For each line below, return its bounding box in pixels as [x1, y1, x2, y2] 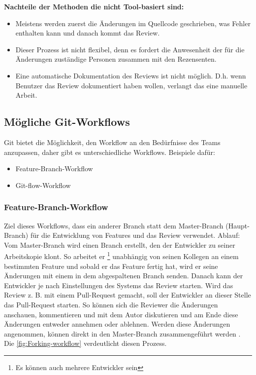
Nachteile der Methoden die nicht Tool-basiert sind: [4, 1, 184, 11]
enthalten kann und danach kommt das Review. [15, 28, 160, 38]
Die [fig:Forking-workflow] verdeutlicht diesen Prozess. [4, 338, 167, 348]
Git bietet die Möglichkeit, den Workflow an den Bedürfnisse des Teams [4, 137, 221, 147]
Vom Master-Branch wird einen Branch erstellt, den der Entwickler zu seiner [4, 239, 235, 250]
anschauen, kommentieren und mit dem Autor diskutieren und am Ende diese [4, 309, 238, 319]
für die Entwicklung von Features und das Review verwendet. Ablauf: [30, 230, 240, 240]
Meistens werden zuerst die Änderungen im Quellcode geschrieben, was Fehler [15, 18, 251, 28]
